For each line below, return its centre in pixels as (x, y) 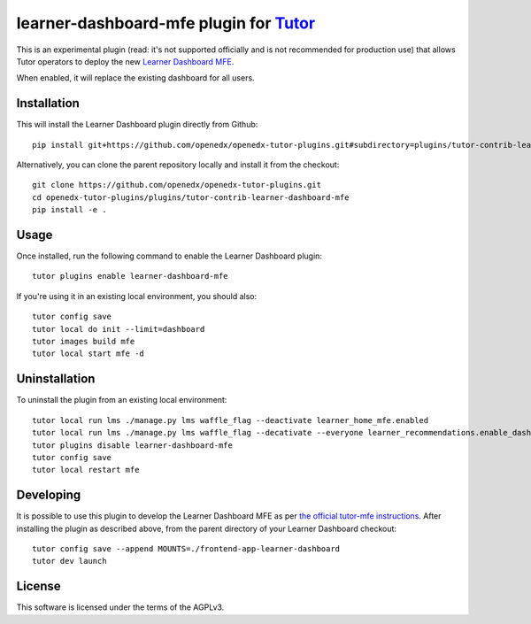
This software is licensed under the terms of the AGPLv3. (120, 607)
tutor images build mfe (84, 342)
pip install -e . (69, 210)
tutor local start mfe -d (88, 354)
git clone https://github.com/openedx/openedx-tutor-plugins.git (177, 185)
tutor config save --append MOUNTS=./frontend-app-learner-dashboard (186, 548)
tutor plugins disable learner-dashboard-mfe (133, 445)
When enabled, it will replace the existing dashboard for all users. (136, 78)
